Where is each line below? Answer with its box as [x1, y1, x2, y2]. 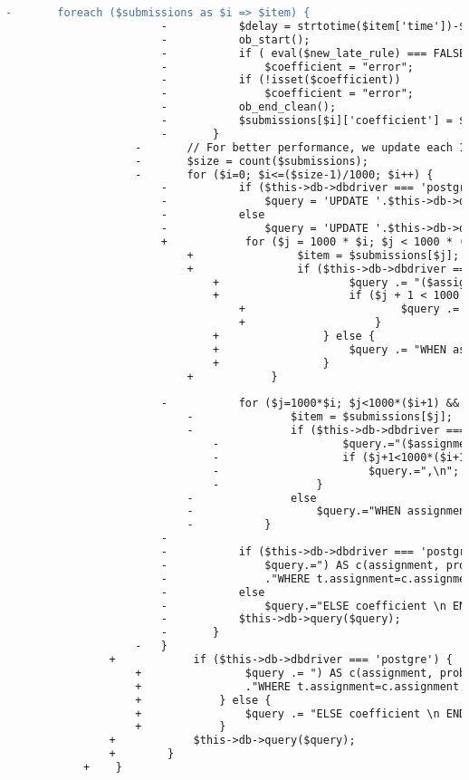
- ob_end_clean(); [160, 101, 337, 114]
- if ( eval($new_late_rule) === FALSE [160, 46, 466, 60]
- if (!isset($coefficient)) [160, 73, 401, 87]
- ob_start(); [160, 33, 311, 46]
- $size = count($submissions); [135, 154, 368, 168]
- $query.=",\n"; [213, 464, 460, 477]
